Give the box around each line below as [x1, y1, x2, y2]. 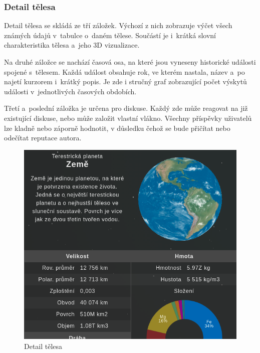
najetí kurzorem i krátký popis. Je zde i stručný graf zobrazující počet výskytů [4, 76, 247, 87]
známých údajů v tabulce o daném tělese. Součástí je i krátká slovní [4, 30, 216, 40]
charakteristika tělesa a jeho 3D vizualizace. [4, 40, 140, 50]
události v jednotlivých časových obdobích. [4, 86, 137, 96]
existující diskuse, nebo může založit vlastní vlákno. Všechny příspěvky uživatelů [4, 112, 252, 123]
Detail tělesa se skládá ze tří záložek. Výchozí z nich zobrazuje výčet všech [4, 20, 232, 31]
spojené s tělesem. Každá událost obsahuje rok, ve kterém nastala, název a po [4, 66, 245, 77]
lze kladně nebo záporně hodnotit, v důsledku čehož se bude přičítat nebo [4, 122, 230, 133]
